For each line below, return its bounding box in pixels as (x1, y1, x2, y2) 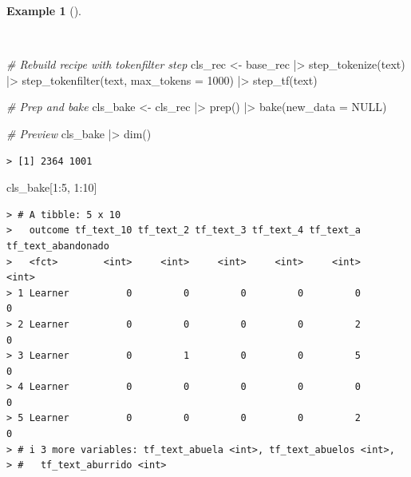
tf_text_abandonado (6, 240, 109, 252)
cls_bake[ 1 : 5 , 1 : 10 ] (6, 179, 97, 196)
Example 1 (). (6, 2, 81, 18)
